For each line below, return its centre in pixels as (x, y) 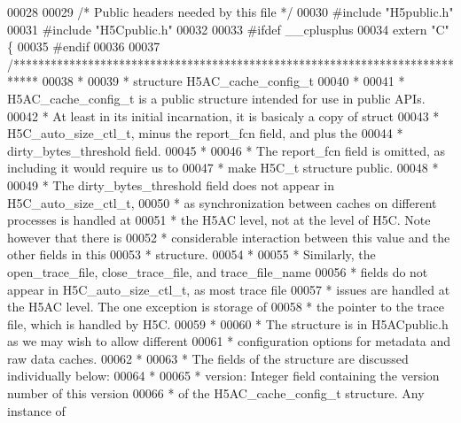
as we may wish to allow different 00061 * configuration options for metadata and (229, 341)
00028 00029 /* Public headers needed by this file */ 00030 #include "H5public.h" (230, 12)
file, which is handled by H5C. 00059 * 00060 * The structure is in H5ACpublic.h (228, 323)
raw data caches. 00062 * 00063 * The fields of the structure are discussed (208, 358)
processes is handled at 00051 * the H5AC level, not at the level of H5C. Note (219, 220)
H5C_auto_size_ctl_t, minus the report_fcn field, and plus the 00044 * (205, 133)
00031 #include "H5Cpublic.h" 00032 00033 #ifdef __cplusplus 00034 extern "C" (228, 29)
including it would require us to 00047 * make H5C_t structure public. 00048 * (223, 168)
